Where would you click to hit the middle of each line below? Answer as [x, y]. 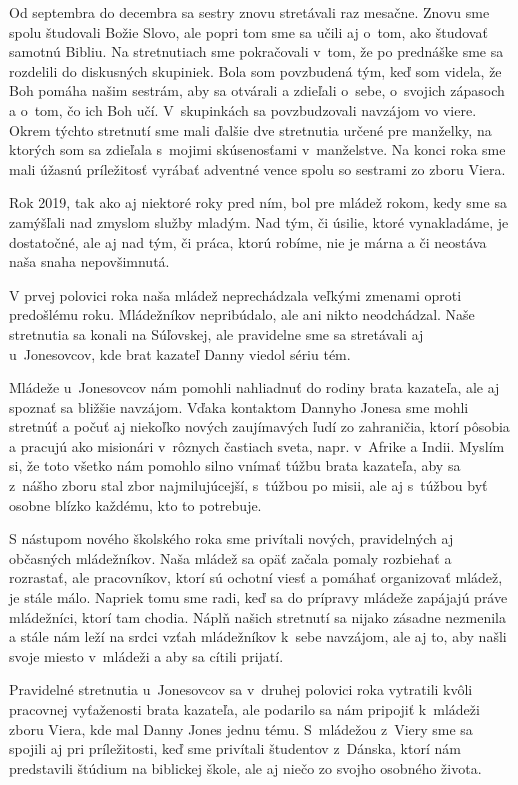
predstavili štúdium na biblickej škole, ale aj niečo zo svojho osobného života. [245, 767]
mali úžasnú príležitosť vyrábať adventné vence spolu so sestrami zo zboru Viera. [257, 168]
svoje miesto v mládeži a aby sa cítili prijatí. [146, 655]
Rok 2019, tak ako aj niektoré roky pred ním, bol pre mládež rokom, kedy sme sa [258, 202]
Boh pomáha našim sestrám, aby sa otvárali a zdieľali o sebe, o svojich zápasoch [257, 90]
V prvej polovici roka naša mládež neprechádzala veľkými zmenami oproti [235, 294]
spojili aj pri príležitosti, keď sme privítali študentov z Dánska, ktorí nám [235, 748]
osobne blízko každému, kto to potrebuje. [135, 504]
